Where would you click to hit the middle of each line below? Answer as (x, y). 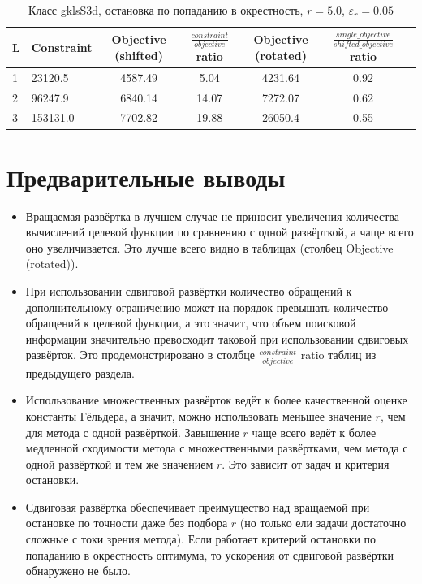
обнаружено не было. (78, 571)
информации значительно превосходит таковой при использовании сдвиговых (217, 338)
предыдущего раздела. (80, 372)
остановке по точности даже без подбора (127, 523)
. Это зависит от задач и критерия (306, 463)
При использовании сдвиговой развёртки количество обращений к (189, 291)
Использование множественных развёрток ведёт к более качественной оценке (216, 400)
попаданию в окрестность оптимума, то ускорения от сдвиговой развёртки (210, 554)
